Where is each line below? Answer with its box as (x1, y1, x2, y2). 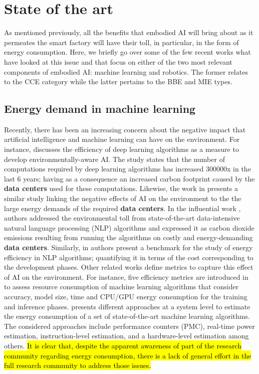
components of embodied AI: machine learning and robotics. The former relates (4, 66, 248, 77)
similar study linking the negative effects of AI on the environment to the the (4, 193, 241, 204)
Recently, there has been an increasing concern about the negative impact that (4, 124, 246, 134)
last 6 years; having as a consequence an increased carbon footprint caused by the (4, 173, 255, 183)
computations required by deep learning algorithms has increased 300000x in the (4, 163, 251, 174)
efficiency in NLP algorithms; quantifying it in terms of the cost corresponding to (4, 252, 253, 262)
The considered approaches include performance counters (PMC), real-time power (4, 320, 255, 331)
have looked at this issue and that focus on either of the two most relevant (4, 56, 232, 67)
